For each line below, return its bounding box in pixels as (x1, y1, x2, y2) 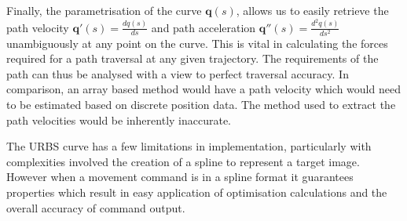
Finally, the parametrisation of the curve (6, 2, 202, 18)
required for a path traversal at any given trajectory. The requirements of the (6, 50, 379, 67)
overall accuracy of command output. (6, 199, 185, 216)
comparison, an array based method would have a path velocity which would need (6, 81, 401, 97)
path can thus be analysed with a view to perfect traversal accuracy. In (6, 65, 349, 82)
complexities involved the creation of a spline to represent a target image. (6, 153, 360, 169)
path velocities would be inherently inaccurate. (6, 111, 232, 128)
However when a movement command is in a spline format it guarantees (6, 168, 354, 185)
